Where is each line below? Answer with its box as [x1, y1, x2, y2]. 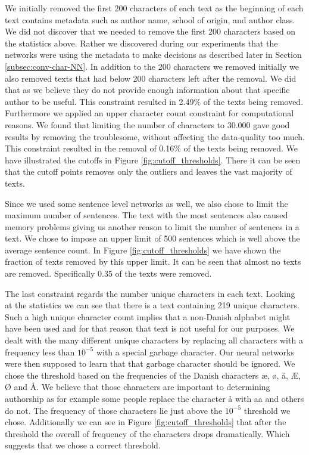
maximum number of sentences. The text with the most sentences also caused [5, 209, 288, 221]
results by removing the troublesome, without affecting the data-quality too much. [5, 130, 305, 143]
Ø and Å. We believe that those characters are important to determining [5, 380, 270, 393]
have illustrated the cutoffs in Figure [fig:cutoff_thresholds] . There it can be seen [5, 153, 301, 166]
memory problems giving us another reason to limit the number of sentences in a [5, 220, 299, 233]
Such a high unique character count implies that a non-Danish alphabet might [5, 310, 291, 323]
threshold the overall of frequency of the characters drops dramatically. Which [5, 427, 290, 439]
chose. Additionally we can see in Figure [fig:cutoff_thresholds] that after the [5, 416, 286, 428]
